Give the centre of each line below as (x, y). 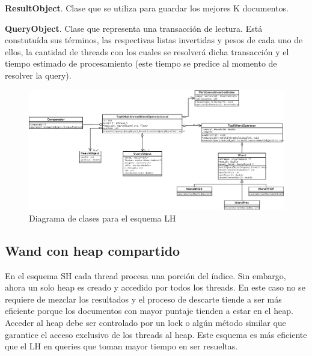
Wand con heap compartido (93, 250)
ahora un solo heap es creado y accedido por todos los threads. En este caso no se (155, 287)
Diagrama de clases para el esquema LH (102, 218)
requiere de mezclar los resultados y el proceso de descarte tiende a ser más (143, 299)
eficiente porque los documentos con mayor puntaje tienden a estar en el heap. (149, 311)
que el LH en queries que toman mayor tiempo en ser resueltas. (121, 346)
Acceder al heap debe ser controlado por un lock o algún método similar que (145, 323)
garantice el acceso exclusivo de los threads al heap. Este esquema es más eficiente (156, 334)
